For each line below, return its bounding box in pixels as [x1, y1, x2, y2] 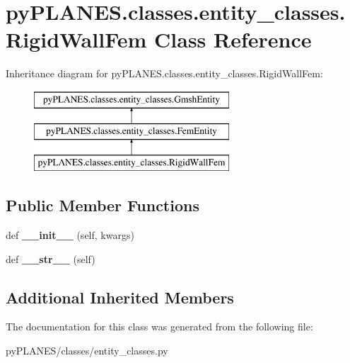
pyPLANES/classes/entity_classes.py [6, 343, 168, 358]
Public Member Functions [6, 194, 199, 216]
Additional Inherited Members [6, 286, 234, 308]
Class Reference [154, 25, 312, 54]
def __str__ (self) [6, 251, 95, 266]
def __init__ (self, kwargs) [6, 228, 134, 242]
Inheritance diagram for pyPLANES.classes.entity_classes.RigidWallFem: [6, 66, 323, 81]
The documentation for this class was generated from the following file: [6, 319, 313, 334]
